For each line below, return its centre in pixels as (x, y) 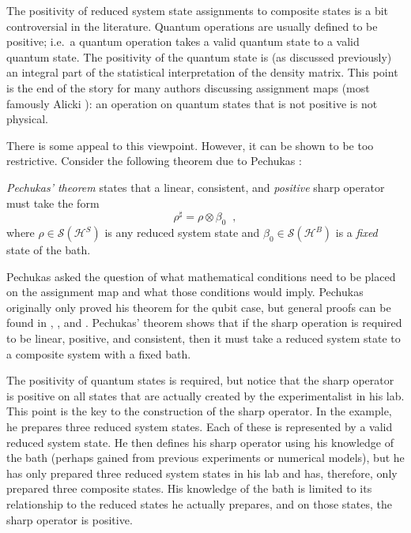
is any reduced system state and (182, 232)
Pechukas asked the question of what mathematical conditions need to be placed (201, 276)
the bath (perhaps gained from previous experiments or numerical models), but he (205, 458)
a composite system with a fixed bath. (99, 353)
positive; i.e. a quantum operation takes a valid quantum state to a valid (183, 41)
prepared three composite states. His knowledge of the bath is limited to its (189, 488)
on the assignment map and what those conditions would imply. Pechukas (185, 292)
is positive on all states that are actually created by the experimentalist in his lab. (205, 395)
